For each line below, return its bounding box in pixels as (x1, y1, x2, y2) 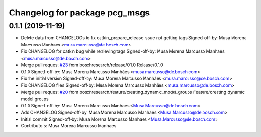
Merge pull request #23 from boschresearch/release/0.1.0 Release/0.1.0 (21, 62, 164, 68)
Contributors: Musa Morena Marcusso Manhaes (21, 123, 116, 129)
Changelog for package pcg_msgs (9, 7, 150, 18)
